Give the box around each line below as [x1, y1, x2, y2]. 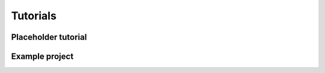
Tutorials [11, 9, 57, 22]
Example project [11, 51, 74, 62]
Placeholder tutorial [11, 32, 87, 42]
